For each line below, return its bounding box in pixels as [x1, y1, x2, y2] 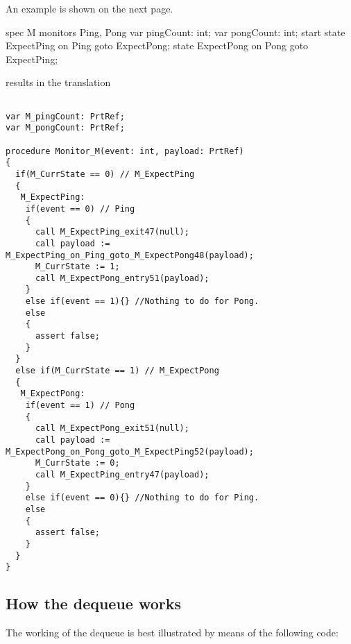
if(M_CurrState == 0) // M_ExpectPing [15, 169, 195, 179]
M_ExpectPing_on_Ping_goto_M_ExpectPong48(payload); [6, 250, 254, 260]
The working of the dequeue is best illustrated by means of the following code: [6, 625, 339, 640]
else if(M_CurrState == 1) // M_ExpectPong [15, 366, 219, 376]
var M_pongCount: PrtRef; [6, 123, 125, 133]
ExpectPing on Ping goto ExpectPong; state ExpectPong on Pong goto [6, 38, 309, 53]
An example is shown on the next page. [6, 1, 173, 15]
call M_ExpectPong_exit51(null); [35, 423, 189, 434]
